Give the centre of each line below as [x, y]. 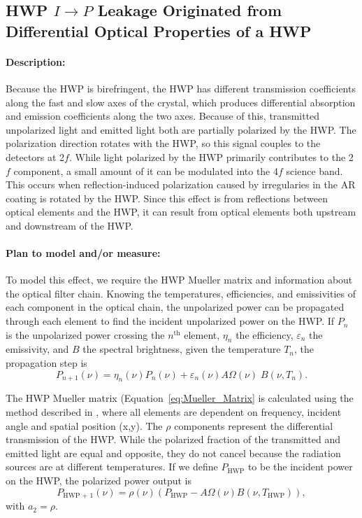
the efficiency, [265, 334]
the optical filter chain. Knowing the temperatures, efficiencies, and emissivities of [181, 293]
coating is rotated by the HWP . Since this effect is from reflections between [167, 198]
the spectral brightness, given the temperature [182, 349]
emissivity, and [37, 349]
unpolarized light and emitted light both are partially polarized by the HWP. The [181, 129]
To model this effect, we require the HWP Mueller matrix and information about [179, 280]
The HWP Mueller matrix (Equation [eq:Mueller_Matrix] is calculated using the [180, 398]
